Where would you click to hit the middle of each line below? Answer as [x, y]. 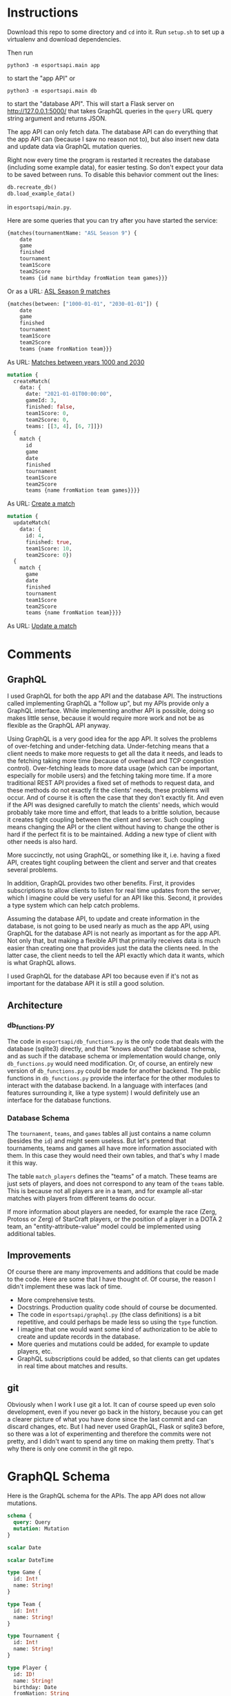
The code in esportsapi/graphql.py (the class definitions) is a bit [109, 1315]
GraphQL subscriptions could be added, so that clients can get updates [119, 1359]
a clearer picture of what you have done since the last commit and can [107, 1419]
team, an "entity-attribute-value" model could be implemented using [104, 1226]
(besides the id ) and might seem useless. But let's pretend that [97, 1141]
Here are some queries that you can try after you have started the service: [112, 220]
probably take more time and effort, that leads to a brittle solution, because [114, 812]
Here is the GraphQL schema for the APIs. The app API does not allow [106, 1496]
